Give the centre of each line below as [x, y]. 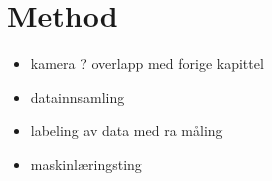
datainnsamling [77, 96]
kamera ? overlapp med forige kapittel [147, 63]
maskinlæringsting [86, 163]
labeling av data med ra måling [126, 130]
